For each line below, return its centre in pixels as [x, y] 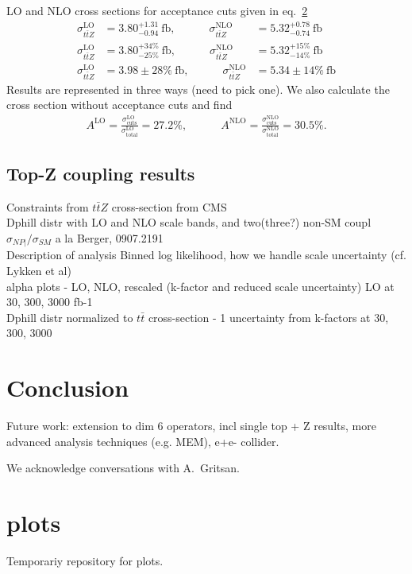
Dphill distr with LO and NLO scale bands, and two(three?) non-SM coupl [189, 222]
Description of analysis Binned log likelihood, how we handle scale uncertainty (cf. [207, 255]
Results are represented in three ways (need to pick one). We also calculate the [198, 89]
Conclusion [68, 388]
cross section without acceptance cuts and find [119, 105]
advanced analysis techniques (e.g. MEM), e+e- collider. [143, 441]
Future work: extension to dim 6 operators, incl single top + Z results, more [191, 426]
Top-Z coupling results [101, 173]
